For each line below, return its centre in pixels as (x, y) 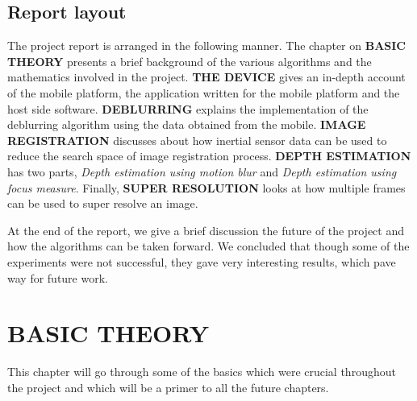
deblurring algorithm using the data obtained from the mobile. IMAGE (187, 124)
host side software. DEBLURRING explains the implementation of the (188, 108)
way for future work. (58, 277)
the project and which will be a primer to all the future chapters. (168, 387)
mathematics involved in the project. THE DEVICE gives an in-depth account (206, 77)
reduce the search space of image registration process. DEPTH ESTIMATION (209, 156)
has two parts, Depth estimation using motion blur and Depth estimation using (202, 171)
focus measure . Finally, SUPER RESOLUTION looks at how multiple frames (206, 187)
